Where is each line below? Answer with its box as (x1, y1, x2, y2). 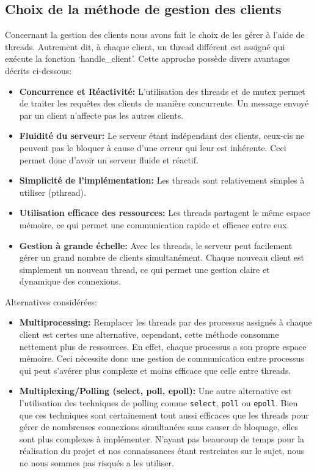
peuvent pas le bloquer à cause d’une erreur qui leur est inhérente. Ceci (19, 141, 286, 154)
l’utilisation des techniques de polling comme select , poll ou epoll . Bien (19, 397, 298, 409)
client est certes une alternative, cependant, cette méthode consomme (19, 328, 279, 341)
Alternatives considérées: (5, 295, 97, 308)
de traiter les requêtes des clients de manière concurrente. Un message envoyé (19, 97, 309, 110)
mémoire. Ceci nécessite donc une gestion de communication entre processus (19, 352, 304, 365)
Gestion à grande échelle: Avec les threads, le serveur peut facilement (19, 239, 293, 251)
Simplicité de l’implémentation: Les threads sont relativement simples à (19, 174, 305, 187)
